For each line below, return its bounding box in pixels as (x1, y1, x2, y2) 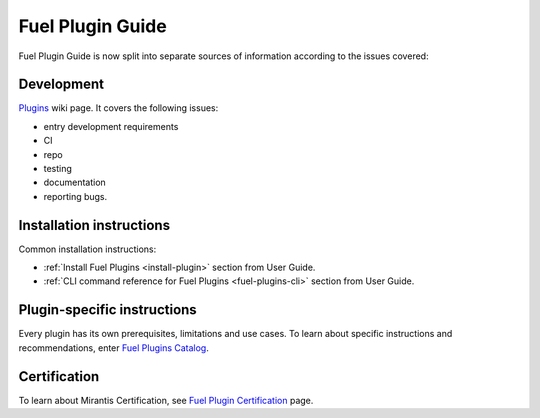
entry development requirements (43, 120, 179, 132)
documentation (43, 176, 107, 189)
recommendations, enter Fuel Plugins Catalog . (18, 341, 209, 354)
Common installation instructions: (18, 243, 157, 255)
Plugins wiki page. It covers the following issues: (18, 102, 219, 114)
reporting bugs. (43, 190, 108, 202)
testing (43, 163, 72, 175)
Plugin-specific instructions (18, 301, 197, 319)
